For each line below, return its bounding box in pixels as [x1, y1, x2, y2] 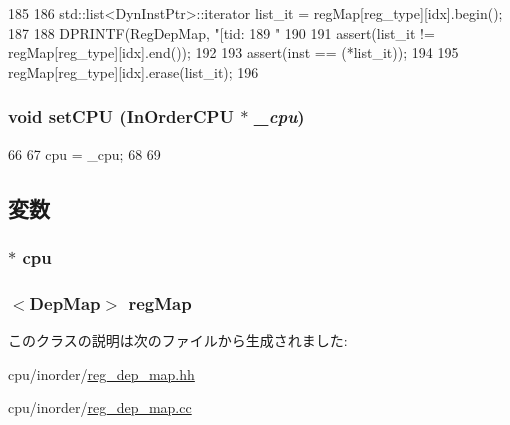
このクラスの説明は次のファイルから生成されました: [8, 330, 348, 351]
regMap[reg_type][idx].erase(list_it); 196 [8, 61, 259, 82]
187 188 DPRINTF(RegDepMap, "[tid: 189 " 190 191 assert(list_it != [8, 22, 435, 43]
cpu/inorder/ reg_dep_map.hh [8, 363, 195, 384]
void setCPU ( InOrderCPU [8, 104, 234, 129]
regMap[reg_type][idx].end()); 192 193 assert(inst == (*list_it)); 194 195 [8, 42, 459, 63]
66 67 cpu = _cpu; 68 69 [8, 143, 161, 164]
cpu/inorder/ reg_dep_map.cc [8, 397, 192, 418]
